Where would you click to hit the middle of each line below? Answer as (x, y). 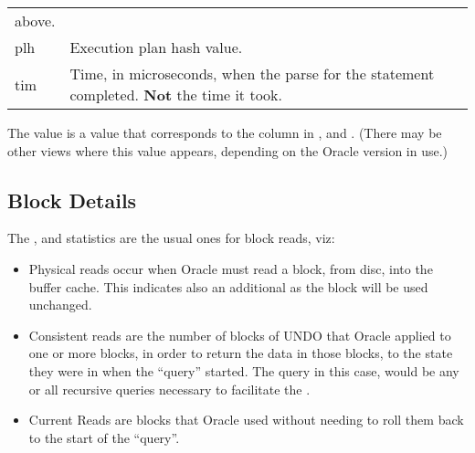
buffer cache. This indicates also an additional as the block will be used (228, 286)
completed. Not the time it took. (176, 95)
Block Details (72, 200)
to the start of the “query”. (104, 437)
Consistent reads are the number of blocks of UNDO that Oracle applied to (240, 335)
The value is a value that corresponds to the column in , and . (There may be (225, 132)
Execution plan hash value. (156, 47)
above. (35, 21)
